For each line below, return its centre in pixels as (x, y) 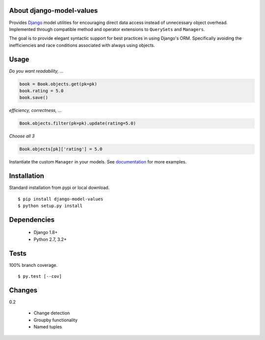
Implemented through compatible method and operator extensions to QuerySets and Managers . (107, 29)
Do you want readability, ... (36, 71)
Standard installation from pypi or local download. (59, 188)
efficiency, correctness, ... (35, 110)
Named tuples (48, 327)
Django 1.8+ (46, 233)
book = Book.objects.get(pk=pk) (58, 84)
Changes (23, 290)
